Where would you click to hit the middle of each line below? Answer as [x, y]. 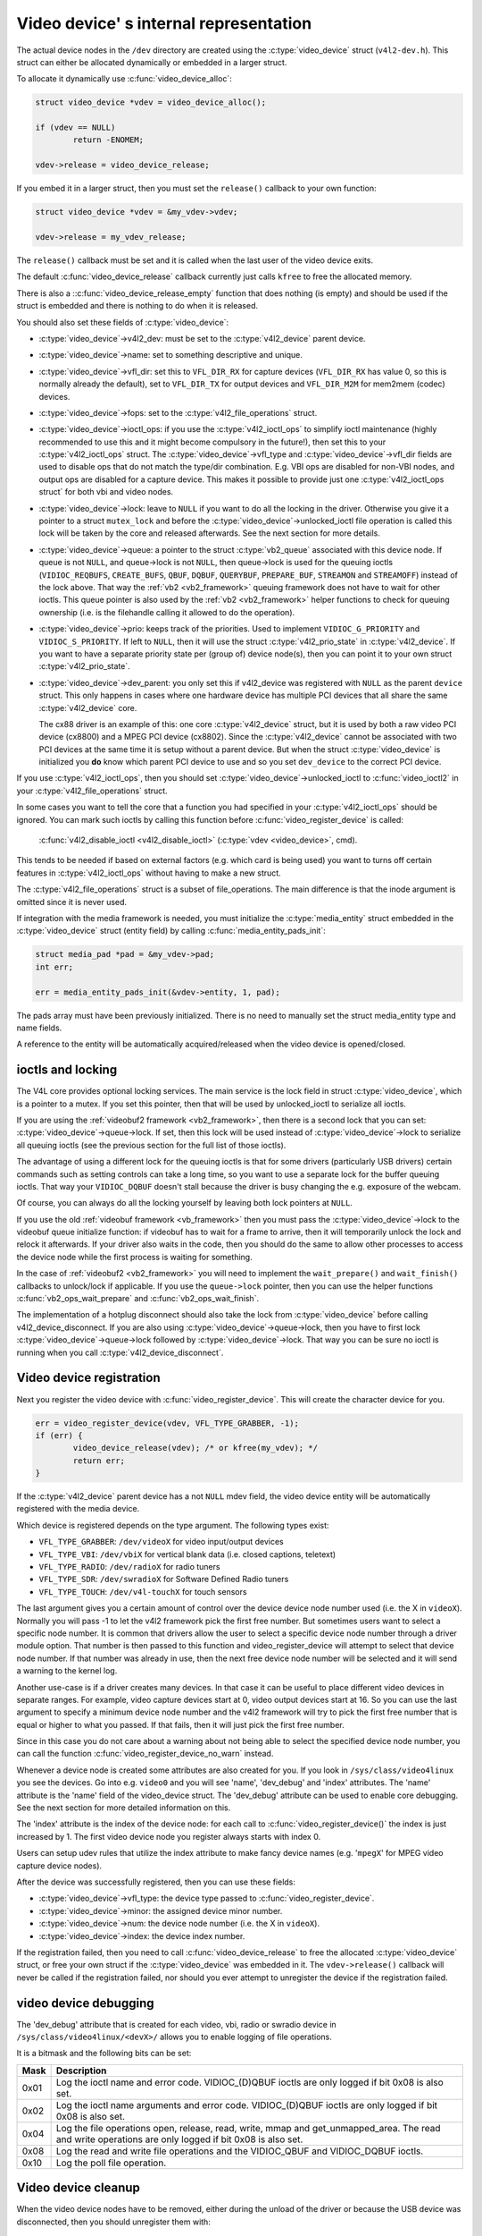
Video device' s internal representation [164, 23]
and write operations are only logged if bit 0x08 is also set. [179, 2139]
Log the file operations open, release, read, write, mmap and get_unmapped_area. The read [248, 2128]
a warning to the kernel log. [67, 1671]
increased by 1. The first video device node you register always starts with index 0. [169, 1836]
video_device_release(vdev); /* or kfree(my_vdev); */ [195, 1448]
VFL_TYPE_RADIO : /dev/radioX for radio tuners [129, 1567]
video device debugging [86, 2003]
